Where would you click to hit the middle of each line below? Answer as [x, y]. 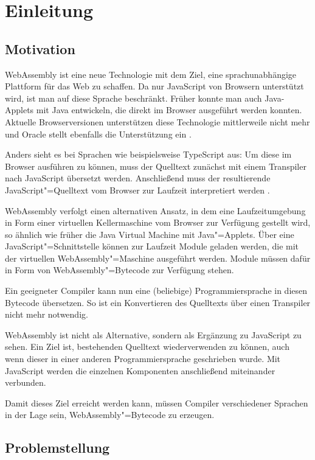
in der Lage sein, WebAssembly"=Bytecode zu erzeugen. [110, 415]
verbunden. [26, 382]
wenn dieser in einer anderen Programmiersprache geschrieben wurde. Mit [143, 359]
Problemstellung [57, 448]
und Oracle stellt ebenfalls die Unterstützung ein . [98, 134]
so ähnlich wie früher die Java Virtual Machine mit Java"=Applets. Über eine [150, 234]
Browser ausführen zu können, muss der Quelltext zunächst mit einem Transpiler [156, 166]
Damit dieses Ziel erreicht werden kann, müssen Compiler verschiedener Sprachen [157, 402]
